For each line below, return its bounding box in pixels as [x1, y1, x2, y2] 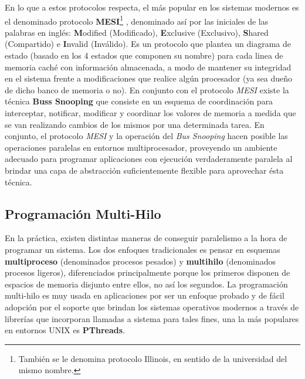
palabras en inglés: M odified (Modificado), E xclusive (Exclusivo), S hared [5, 26, 269, 38]
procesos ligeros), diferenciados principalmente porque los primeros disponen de [5, 266, 290, 279]
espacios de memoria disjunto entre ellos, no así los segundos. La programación [5, 278, 288, 290]
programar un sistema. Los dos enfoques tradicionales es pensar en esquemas [5, 243, 280, 255]
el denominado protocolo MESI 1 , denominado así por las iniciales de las [5, 13, 269, 27]
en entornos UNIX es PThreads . [5, 324, 125, 336]
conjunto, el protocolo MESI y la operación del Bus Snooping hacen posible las [5, 130, 288, 142]
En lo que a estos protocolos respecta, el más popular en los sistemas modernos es [5, 1, 299, 13]
